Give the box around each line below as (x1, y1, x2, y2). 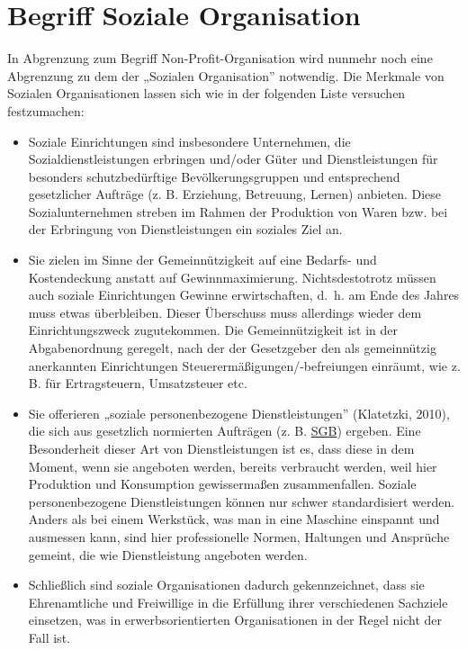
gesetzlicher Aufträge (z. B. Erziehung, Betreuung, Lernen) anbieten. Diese (28, 185, 442, 203)
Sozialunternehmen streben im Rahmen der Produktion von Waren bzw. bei (28, 202, 448, 221)
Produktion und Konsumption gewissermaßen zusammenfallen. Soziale (28, 474, 417, 493)
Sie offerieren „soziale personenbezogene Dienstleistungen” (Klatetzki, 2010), (28, 403, 450, 422)
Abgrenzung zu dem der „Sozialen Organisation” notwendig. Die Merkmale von (7, 66, 445, 85)
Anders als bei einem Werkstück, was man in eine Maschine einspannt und (28, 510, 440, 528)
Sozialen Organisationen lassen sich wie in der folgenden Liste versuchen (7, 84, 406, 103)
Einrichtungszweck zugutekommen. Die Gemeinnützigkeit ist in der (28, 320, 398, 339)
